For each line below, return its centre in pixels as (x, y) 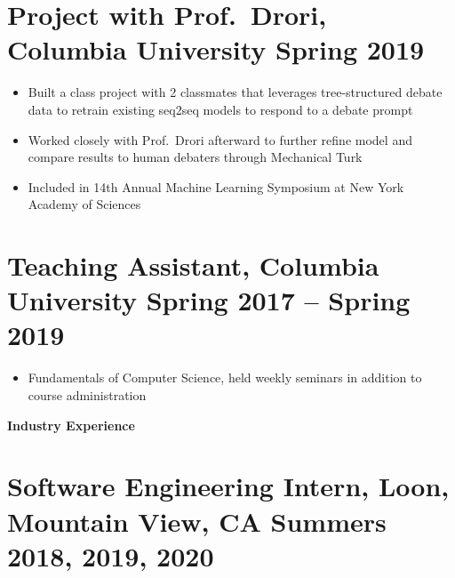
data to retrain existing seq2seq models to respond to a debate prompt (220, 109)
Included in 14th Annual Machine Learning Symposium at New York (216, 186)
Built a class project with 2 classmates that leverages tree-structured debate (235, 92)
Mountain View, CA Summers (197, 521)
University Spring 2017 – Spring (209, 300)
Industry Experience (71, 425)
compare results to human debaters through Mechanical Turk (195, 157)
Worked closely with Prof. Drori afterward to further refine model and (220, 139)
